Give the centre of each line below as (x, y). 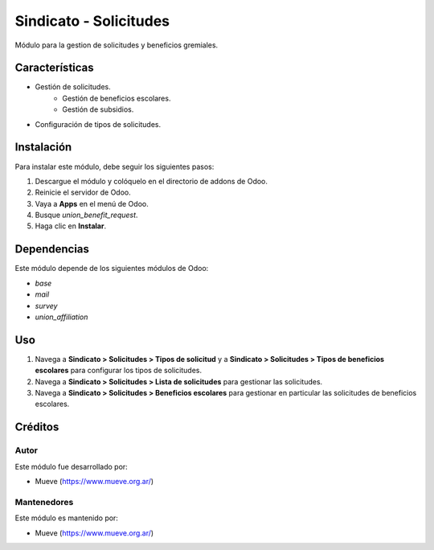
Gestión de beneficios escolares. (117, 98)
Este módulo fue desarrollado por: (71, 466)
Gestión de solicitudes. (73, 87)
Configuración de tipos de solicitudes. (98, 124)
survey (46, 306)
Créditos (37, 427)
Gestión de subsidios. (98, 109)
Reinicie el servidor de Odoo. (83, 192)
